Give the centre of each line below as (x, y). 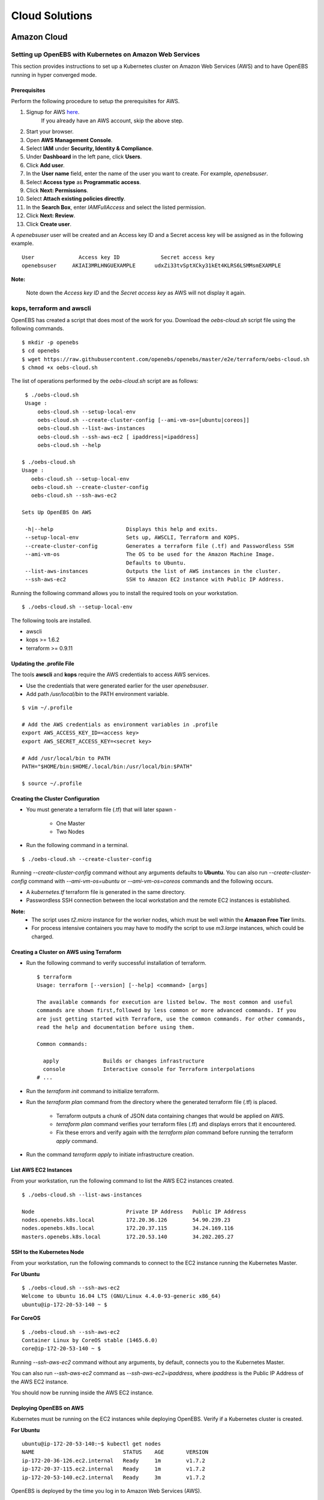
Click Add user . (46, 165)
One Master (70, 823)
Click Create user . (49, 224)
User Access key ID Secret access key (118, 257)
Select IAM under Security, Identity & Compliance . (90, 148)
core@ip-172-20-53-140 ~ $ (61, 1349)
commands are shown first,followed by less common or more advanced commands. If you (166, 1010)
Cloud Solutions (52, 16)
